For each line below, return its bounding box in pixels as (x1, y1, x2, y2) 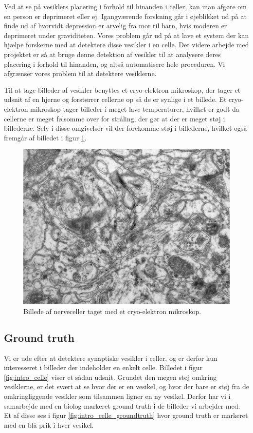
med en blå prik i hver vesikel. (4, 419, 94, 430)
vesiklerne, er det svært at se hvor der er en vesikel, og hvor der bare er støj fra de (4, 381, 249, 392)
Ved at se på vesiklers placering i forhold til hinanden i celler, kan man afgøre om (4, 1, 247, 11)
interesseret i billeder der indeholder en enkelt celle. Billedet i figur (4, 362, 203, 373)
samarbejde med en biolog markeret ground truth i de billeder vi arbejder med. (4, 400, 240, 411)
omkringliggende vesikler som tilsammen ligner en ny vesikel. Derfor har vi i (4, 391, 231, 401)
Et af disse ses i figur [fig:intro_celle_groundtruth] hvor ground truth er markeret (4, 410, 248, 420)
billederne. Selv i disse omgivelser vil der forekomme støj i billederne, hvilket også (4, 123, 247, 133)
